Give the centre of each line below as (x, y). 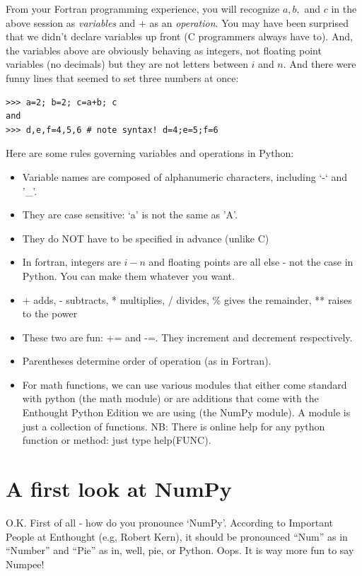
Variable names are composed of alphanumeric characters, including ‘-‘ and (185, 176)
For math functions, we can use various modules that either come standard (185, 384)
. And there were (320, 64)
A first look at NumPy (119, 489)
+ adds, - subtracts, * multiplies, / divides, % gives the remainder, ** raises (187, 299)
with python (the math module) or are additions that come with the (170, 398)
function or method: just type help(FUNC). (117, 440)
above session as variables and (71, 22)
